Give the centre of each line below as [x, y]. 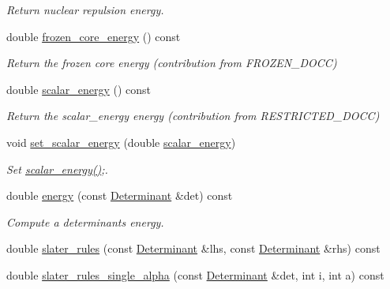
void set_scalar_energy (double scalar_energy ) [121, 142]
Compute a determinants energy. [85, 221]
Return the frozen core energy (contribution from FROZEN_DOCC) [172, 63]
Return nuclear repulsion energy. [85, 9]
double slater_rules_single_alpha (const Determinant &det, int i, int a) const [195, 274]
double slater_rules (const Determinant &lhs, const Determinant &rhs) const [193, 248]
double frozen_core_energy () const [94, 36]
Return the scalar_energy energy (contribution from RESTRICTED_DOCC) [193, 116]
